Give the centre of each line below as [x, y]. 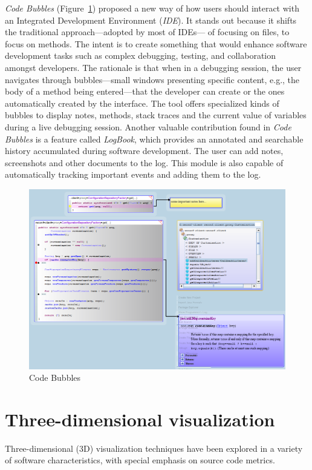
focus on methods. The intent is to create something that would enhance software [156, 43]
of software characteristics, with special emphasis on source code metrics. [140, 460]
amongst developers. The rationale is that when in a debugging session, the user [153, 67]
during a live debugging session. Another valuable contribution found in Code [148, 126]
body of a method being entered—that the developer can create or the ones [145, 91]
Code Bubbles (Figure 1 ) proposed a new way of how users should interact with [152, 8]
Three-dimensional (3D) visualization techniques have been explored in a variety [154, 448]
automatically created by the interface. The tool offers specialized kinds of [142, 103]
